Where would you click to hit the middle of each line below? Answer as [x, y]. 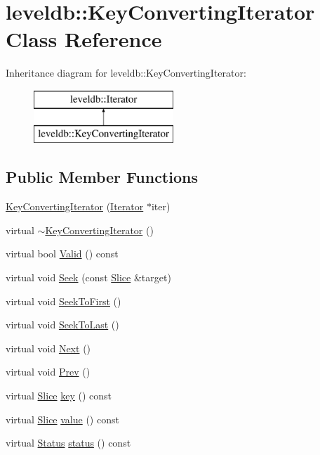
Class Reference [84, 39]
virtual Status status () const [68, 443]
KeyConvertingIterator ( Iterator [75, 206]
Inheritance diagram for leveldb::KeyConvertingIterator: [126, 73]
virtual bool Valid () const [62, 254]
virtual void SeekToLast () [62, 325]
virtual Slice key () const [59, 396]
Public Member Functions [102, 177]
